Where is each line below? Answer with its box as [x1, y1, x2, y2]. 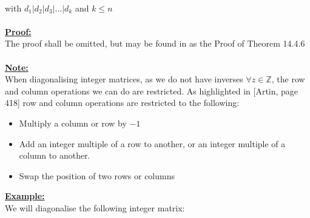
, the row [271, 73, 305, 85]
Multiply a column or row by [19, 116, 127, 129]
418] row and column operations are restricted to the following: [5, 96, 240, 109]
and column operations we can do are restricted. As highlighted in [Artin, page [5, 84, 298, 97]
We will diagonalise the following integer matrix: [5, 201, 185, 214]
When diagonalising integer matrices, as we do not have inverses [5, 73, 243, 85]
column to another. [19, 149, 90, 162]
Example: [5, 190, 45, 202]
